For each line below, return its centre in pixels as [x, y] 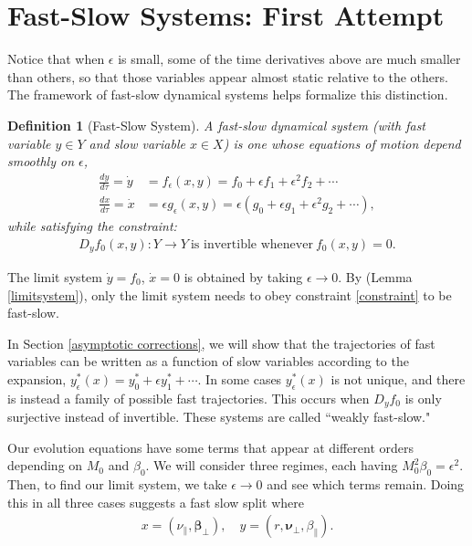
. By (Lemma [375, 276]
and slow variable [137, 143]
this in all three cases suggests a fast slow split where [156, 502]
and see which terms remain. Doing [366, 484]
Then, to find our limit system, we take [117, 484]
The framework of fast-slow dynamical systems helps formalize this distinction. [228, 94]
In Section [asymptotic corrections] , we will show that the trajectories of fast [221, 343]
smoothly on [41, 161]
